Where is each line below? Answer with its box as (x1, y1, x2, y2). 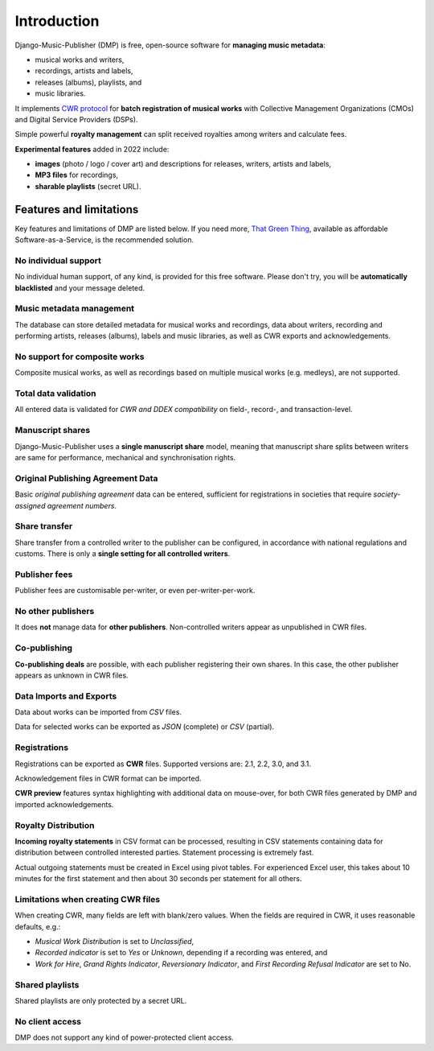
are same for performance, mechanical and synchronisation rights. (14, 453, 236, 463)
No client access (14, 1016, 82, 1027)
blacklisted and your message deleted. (14, 282, 145, 293)
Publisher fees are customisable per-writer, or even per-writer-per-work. (14, 586, 256, 596)
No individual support (14, 254, 102, 266)
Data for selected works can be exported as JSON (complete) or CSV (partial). (14, 722, 275, 732)
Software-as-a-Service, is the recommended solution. (14, 235, 194, 245)
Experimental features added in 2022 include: (14, 144, 170, 154)
